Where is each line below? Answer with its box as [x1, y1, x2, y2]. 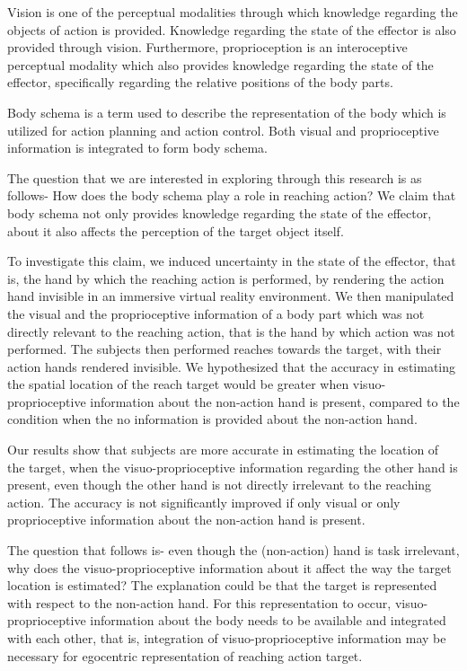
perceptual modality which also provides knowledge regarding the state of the [7, 55, 434, 74]
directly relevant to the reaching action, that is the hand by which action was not [7, 322, 455, 340]
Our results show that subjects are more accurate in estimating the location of [7, 440, 439, 459]
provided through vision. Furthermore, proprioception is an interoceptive [7, 38, 408, 57]
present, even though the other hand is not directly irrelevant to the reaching [7, 475, 432, 494]
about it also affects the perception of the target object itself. [7, 221, 344, 240]
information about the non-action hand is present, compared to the [90, 392, 460, 411]
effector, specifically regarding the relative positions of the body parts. [7, 73, 393, 92]
